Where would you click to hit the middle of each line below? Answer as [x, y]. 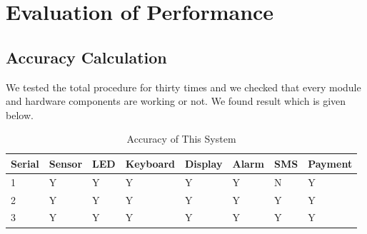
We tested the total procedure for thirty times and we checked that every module [183, 87]
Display [204, 163]
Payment [330, 163]
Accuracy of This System [181, 139]
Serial [25, 163]
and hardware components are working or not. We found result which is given [176, 101]
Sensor [66, 163]
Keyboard [150, 163]
